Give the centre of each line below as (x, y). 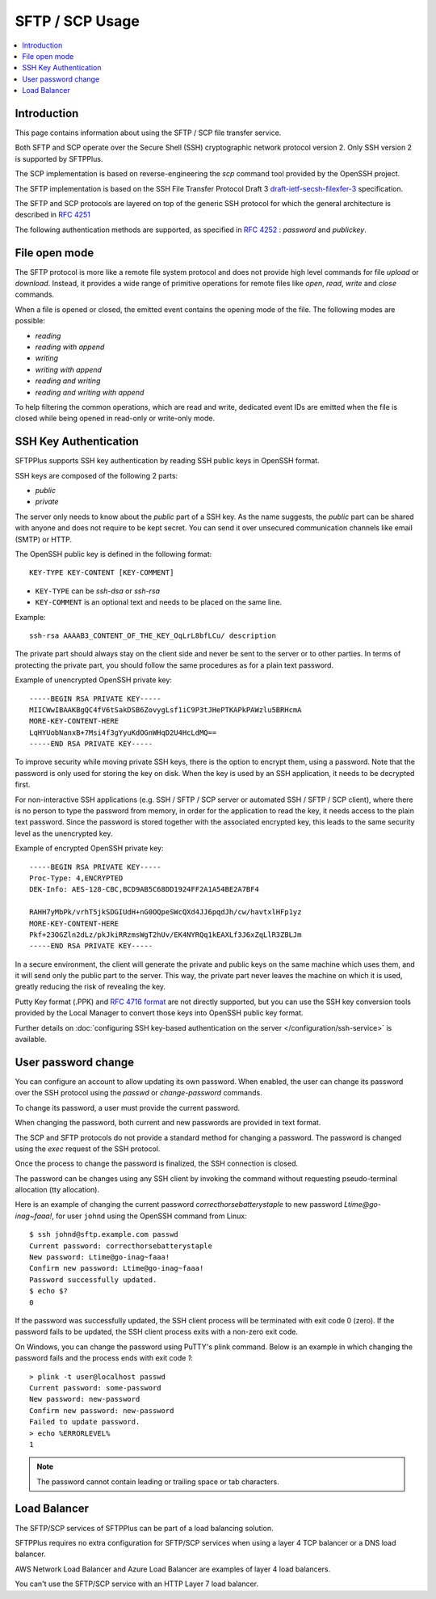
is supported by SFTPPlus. (59, 158)
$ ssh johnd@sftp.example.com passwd (104, 1234)
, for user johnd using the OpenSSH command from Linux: (149, 1216)
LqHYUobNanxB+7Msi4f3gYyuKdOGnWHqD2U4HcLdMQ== (123, 732)
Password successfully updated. (93, 1280)
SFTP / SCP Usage (78, 21)
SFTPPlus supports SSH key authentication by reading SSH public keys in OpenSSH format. (167, 461)
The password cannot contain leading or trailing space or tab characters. (158, 1481)
